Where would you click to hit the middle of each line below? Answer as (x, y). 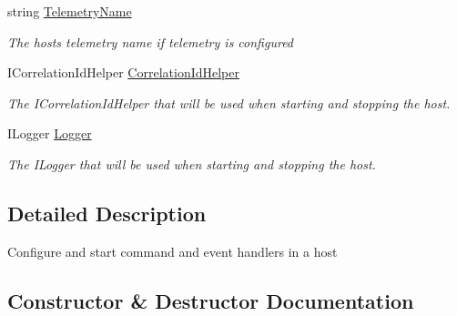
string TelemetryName (70, 11)
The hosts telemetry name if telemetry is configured (151, 41)
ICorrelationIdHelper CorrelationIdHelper (123, 72)
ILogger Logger (50, 133)
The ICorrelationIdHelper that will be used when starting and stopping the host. (229, 102)
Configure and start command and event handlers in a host (173, 251)
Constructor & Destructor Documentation (211, 300)
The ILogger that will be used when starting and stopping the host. (192, 163)
